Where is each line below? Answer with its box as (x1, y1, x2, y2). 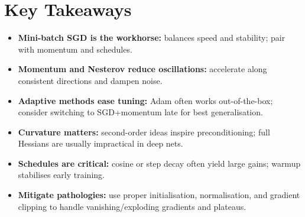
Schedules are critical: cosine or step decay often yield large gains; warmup (18, 157, 301, 169)
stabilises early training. (18, 169, 105, 181)
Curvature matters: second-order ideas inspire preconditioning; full (18, 125, 270, 138)
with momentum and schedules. (18, 43, 132, 55)
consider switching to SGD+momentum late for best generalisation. (18, 106, 263, 118)
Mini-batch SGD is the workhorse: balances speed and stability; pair (18, 31, 285, 44)
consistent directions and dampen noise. (18, 74, 163, 86)
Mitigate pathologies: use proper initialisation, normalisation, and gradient (18, 189, 300, 201)
